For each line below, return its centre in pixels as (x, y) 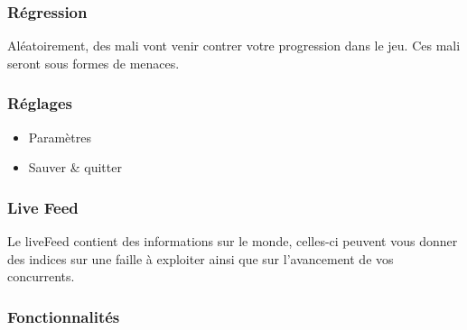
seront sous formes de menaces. (93, 63)
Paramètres (60, 137)
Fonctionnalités (64, 316)
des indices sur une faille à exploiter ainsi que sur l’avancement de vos (201, 258)
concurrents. (41, 276)
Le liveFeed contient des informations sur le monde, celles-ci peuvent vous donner (233, 241)
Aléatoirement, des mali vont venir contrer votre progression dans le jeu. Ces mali (234, 46)
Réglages (40, 103)
